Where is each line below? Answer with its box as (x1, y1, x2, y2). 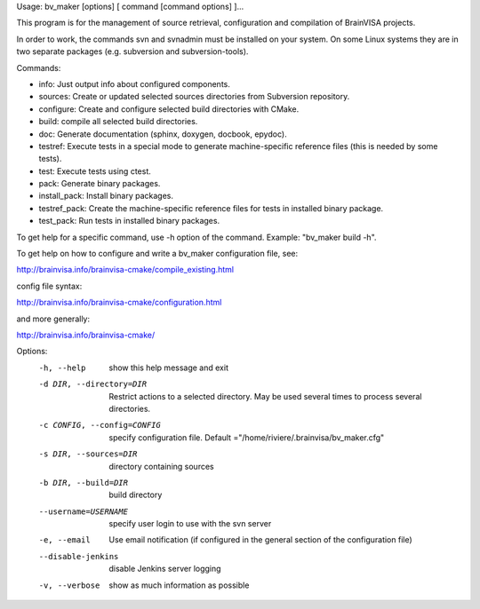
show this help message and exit (108, 362, 228, 373)
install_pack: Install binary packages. (38, 191, 173, 202)
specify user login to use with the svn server (108, 518, 272, 529)
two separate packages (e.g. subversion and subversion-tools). (16, 46, 249, 57)
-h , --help (38, 362, 86, 373)
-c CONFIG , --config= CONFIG (38, 420, 162, 431)
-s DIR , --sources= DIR (38, 449, 138, 459)
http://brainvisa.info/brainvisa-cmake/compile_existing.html (16, 265, 235, 275)
